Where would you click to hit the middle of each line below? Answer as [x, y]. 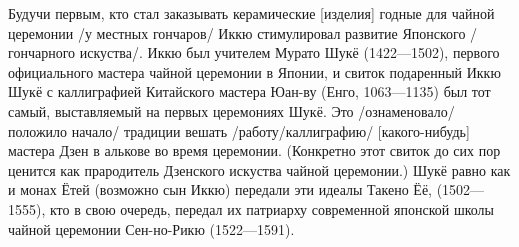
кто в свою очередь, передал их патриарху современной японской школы [271, 208]
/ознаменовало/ [406, 110]
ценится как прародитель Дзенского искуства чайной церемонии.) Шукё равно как [259, 169]
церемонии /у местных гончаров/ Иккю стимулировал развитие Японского [237, 32]
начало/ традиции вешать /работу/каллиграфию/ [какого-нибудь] [270, 130]
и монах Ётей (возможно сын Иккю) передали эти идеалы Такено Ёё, [220, 189]
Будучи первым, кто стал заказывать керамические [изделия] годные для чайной [251, 13]
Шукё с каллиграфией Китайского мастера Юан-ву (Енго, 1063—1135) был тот [249, 91]
